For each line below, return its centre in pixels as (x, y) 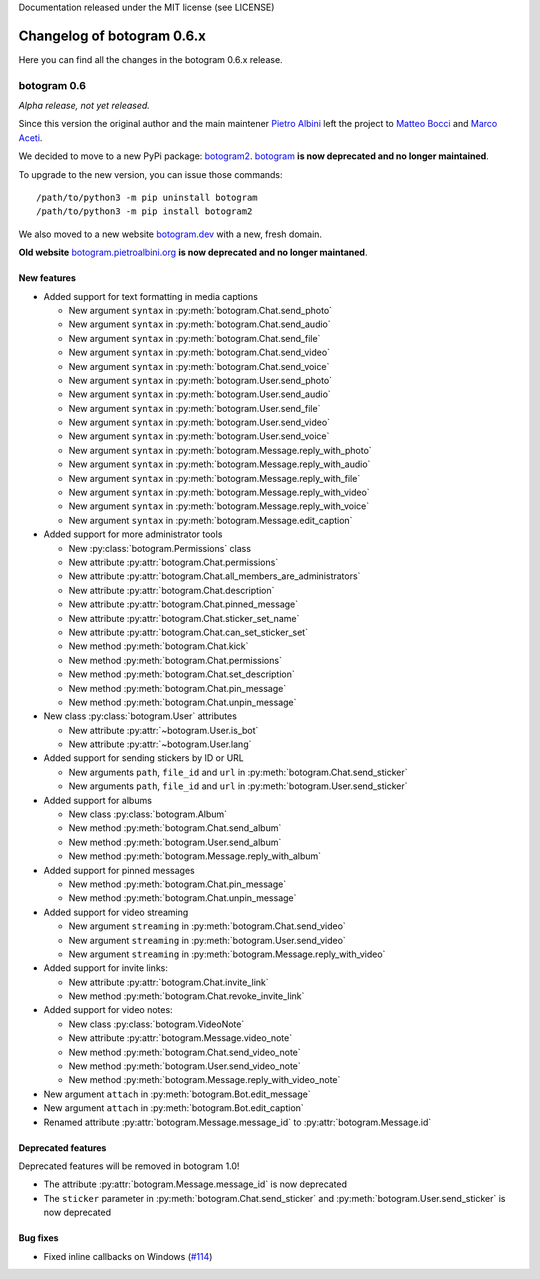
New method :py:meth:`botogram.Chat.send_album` (175, 828)
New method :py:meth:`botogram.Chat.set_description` (181, 674)
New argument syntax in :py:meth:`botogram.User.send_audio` (200, 394)
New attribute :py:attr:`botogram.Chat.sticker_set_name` (184, 618)
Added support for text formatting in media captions (151, 296)
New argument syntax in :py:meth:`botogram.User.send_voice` (199, 436)
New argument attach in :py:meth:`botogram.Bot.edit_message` (177, 1094)
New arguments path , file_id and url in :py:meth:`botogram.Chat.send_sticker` (238, 772)
